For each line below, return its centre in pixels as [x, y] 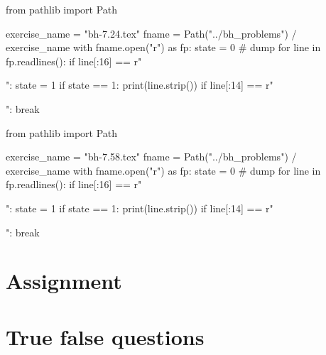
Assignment [64, 281]
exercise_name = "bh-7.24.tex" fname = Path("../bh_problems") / [151, 33]
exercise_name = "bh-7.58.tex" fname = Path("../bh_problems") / [151, 157]
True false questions [105, 336]
